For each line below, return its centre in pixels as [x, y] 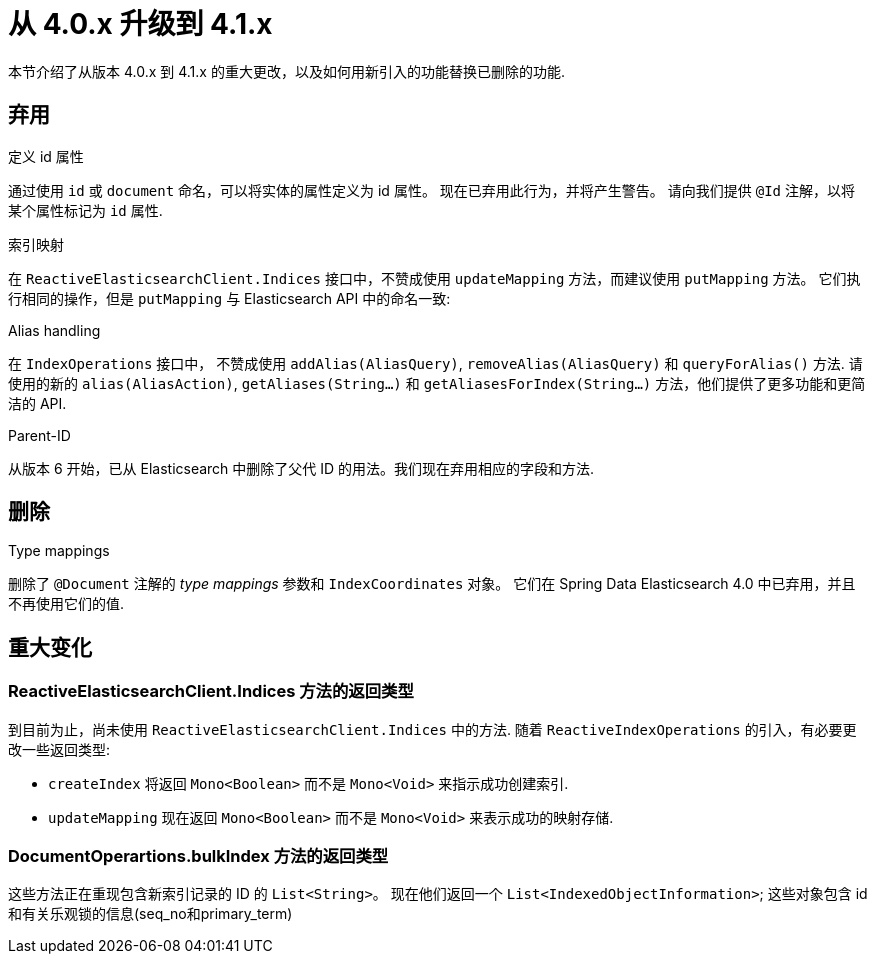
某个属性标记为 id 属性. [85, 210]
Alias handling [54, 330]
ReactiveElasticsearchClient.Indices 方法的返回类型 [211, 691]
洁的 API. [37, 403]
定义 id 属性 [46, 156]
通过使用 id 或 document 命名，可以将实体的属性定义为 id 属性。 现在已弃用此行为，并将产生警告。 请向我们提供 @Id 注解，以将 [431, 190]
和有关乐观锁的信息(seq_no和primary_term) [150, 914]
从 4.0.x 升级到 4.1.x [140, 24]
